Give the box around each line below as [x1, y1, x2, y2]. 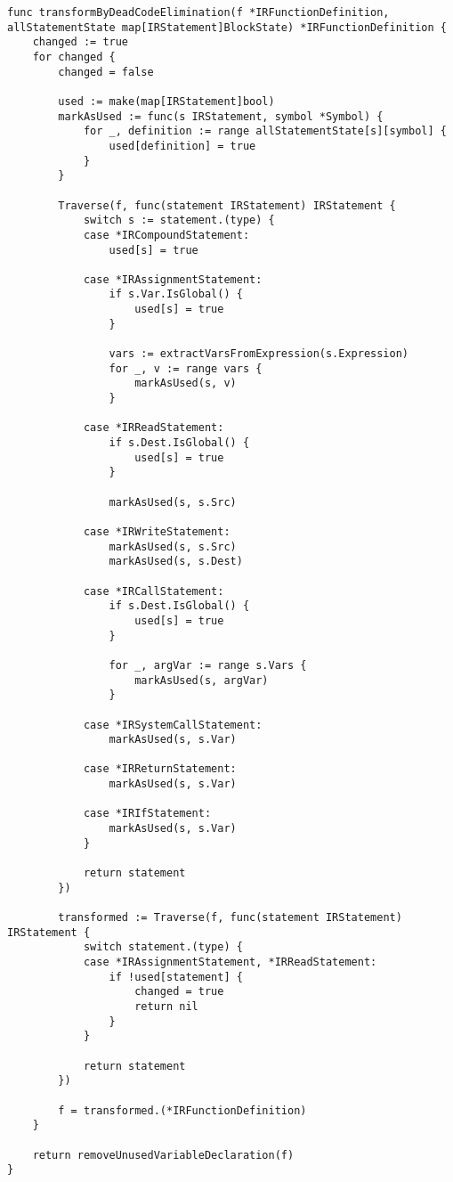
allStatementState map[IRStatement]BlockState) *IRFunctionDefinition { [7, 20, 447, 34]
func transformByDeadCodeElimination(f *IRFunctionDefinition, [7, 6, 390, 19]
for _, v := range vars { [109, 362, 263, 375]
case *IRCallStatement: [83, 584, 224, 598]
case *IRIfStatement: [83, 807, 212, 820]
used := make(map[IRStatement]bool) [58, 94, 275, 108]
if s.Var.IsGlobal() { [109, 288, 243, 301]
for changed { [32, 50, 116, 63]
